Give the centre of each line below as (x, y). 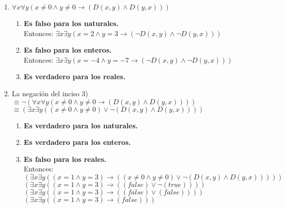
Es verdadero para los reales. (75, 76)
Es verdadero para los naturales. (81, 125)
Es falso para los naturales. (71, 23)
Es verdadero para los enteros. (77, 142)
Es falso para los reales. (65, 159)
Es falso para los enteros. (68, 50)
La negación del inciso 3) (50, 93)
